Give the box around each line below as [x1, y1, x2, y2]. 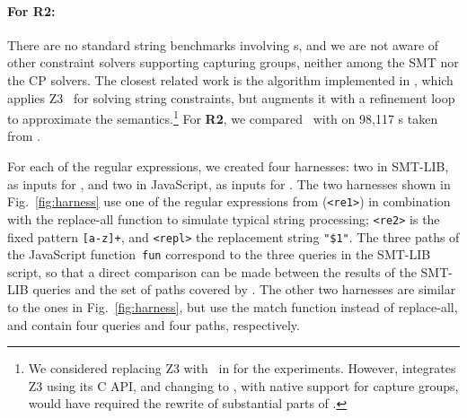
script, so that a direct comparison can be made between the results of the [7, 262, 417, 281]
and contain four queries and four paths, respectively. [7, 315, 300, 334]
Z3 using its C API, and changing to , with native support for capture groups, [28, 376, 459, 395]
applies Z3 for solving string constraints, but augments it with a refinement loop [7, 88, 455, 107]
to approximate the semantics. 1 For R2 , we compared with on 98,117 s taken [7, 107, 438, 127]
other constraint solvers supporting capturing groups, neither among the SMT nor [7, 53, 459, 72]
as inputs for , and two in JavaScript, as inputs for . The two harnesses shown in [7, 174, 451, 193]
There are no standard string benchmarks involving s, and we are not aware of [7, 35, 439, 54]
